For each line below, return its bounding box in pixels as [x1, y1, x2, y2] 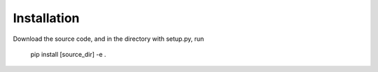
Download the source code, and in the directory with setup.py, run [13, 35, 204, 43]
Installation [13, 10, 80, 26]
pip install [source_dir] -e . [30, 50, 106, 58]
